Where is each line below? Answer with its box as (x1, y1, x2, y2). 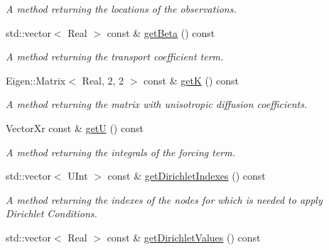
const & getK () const (144, 72, 239, 87)
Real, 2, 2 (82, 72, 124, 87)
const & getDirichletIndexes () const (107, 168, 266, 183)
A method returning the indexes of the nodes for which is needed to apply (6, 192, 323, 207)
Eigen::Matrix (6, 72, 66, 87)
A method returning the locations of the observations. (6, 1, 237, 16)
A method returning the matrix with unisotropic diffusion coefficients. (6, 97, 308, 112)
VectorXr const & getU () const (6, 120, 144, 135)
